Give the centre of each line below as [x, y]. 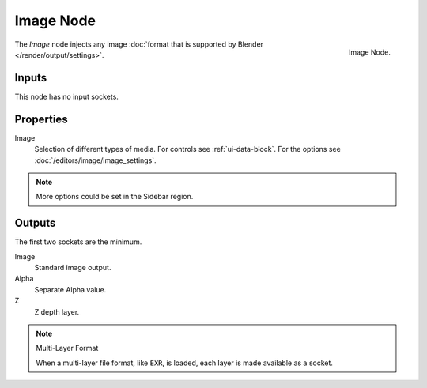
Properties [41, 119]
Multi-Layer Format [67, 348]
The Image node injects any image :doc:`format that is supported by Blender [139, 44]
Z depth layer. [57, 311]
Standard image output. [73, 267]
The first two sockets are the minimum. [78, 242]
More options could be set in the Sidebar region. [115, 197]
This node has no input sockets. [66, 96]
